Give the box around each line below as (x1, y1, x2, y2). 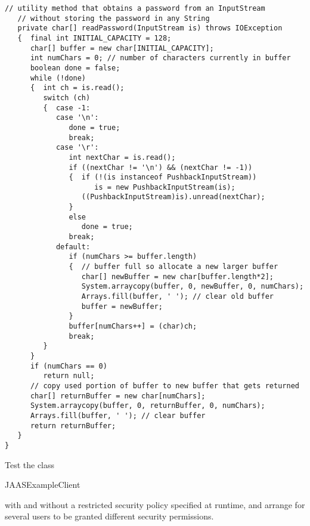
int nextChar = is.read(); (69, 153, 176, 162)
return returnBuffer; (30, 421, 116, 430)
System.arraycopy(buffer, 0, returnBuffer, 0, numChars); (30, 401, 265, 410)
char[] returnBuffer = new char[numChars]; (30, 391, 206, 400)
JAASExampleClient (5, 478, 80, 491)
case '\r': (55, 143, 99, 152)
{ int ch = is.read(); (30, 83, 125, 92)
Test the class (5, 458, 55, 471)
